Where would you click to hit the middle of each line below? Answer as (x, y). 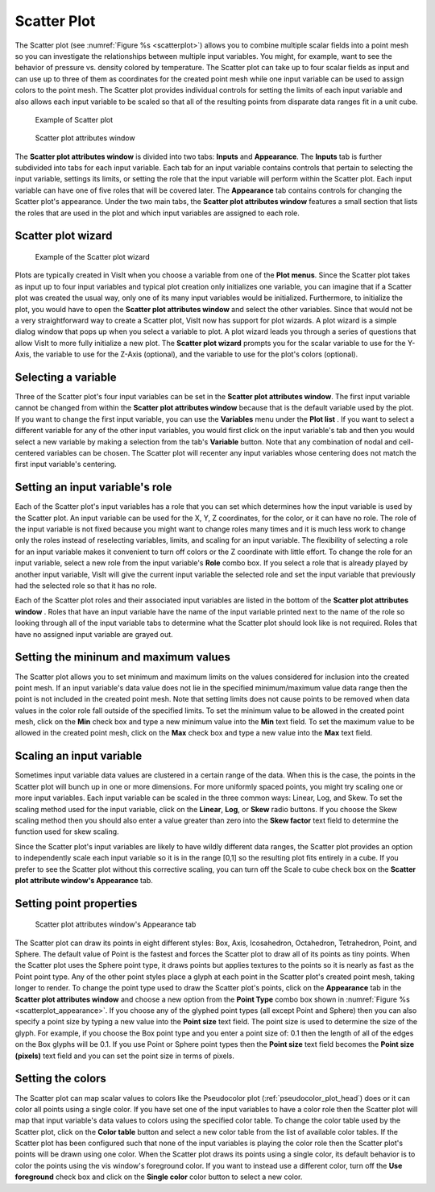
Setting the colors (60, 1079)
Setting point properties (76, 903)
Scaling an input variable (79, 756)
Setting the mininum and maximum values (123, 657)
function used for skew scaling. (67, 831)
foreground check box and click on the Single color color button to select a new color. (159, 1177)
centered (30, 453)
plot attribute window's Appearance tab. (84, 880)
